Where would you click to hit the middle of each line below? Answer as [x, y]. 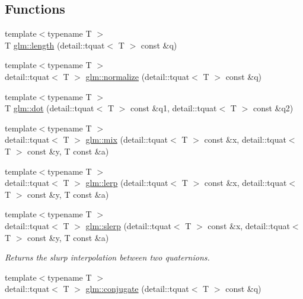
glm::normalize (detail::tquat [138, 76]
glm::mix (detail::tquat [127, 139]
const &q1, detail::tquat [173, 108]
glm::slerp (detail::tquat [128, 225]
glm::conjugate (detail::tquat [137, 289]
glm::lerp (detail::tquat [127, 183]
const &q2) [273, 108]
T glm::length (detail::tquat [55, 45]
